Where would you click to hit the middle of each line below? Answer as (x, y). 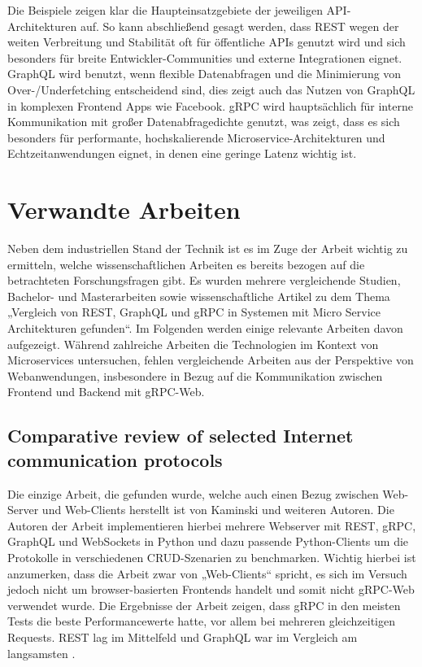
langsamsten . (41, 653)
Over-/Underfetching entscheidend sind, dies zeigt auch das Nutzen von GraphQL (211, 89)
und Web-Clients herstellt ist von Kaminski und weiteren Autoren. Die (218, 510)
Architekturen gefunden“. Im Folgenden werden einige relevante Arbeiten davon (205, 328)
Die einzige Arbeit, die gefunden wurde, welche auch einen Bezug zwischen (193, 493)
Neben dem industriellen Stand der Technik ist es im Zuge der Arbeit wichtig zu (208, 248)
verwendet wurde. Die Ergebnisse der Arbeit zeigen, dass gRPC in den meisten (204, 605)
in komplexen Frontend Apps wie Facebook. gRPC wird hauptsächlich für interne (210, 105)
